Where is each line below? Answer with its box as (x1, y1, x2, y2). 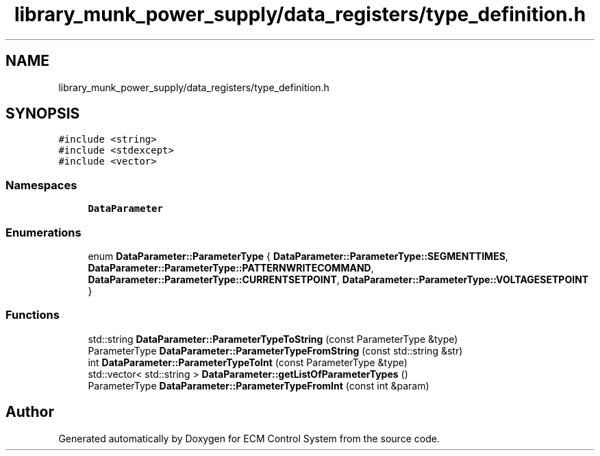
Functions (5, 308, 60, 322)
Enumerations (5, 225, 82, 239)
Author (5, 403, 54, 421)
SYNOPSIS (5, 105, 80, 123)
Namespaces (5, 178, 77, 192)
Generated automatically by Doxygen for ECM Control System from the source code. (58, 432, 440, 444)
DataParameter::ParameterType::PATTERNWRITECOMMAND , (88, 261, 374, 274)
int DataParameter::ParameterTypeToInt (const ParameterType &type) (88, 356, 408, 368)
